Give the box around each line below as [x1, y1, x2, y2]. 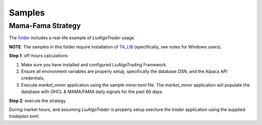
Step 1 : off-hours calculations [9, 53, 68, 59]
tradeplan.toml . [9, 113, 40, 119]
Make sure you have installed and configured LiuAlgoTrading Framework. [21, 62, 167, 67]
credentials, [21, 75, 45, 81]
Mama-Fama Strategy [9, 21, 81, 30]
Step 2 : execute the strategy [9, 97, 66, 104]
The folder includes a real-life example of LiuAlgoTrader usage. [9, 35, 135, 41]
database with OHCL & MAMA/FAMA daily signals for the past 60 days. [21, 89, 164, 94]
